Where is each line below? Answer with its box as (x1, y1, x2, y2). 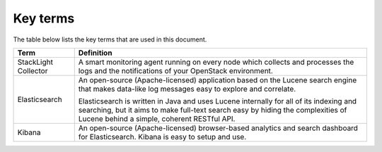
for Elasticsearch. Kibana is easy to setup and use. (78, 132, 247, 141)
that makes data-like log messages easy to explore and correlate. (78, 84, 296, 94)
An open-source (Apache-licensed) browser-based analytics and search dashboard (78, 123, 359, 133)
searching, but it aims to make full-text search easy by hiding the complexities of (78, 105, 347, 115)
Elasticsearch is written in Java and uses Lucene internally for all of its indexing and (78, 96, 357, 106)
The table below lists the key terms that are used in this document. (13, 35, 207, 44)
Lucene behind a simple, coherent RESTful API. (78, 113, 236, 123)
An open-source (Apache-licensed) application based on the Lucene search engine (78, 75, 357, 84)
